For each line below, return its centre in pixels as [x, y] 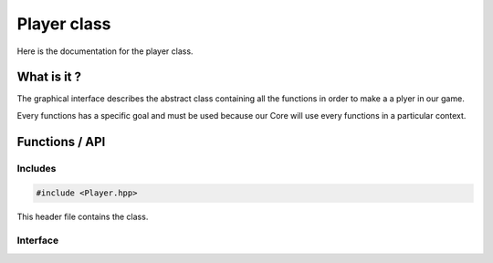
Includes [37, 168]
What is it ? [49, 77]
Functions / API [61, 142]
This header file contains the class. [83, 217]
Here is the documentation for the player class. [105, 51]
